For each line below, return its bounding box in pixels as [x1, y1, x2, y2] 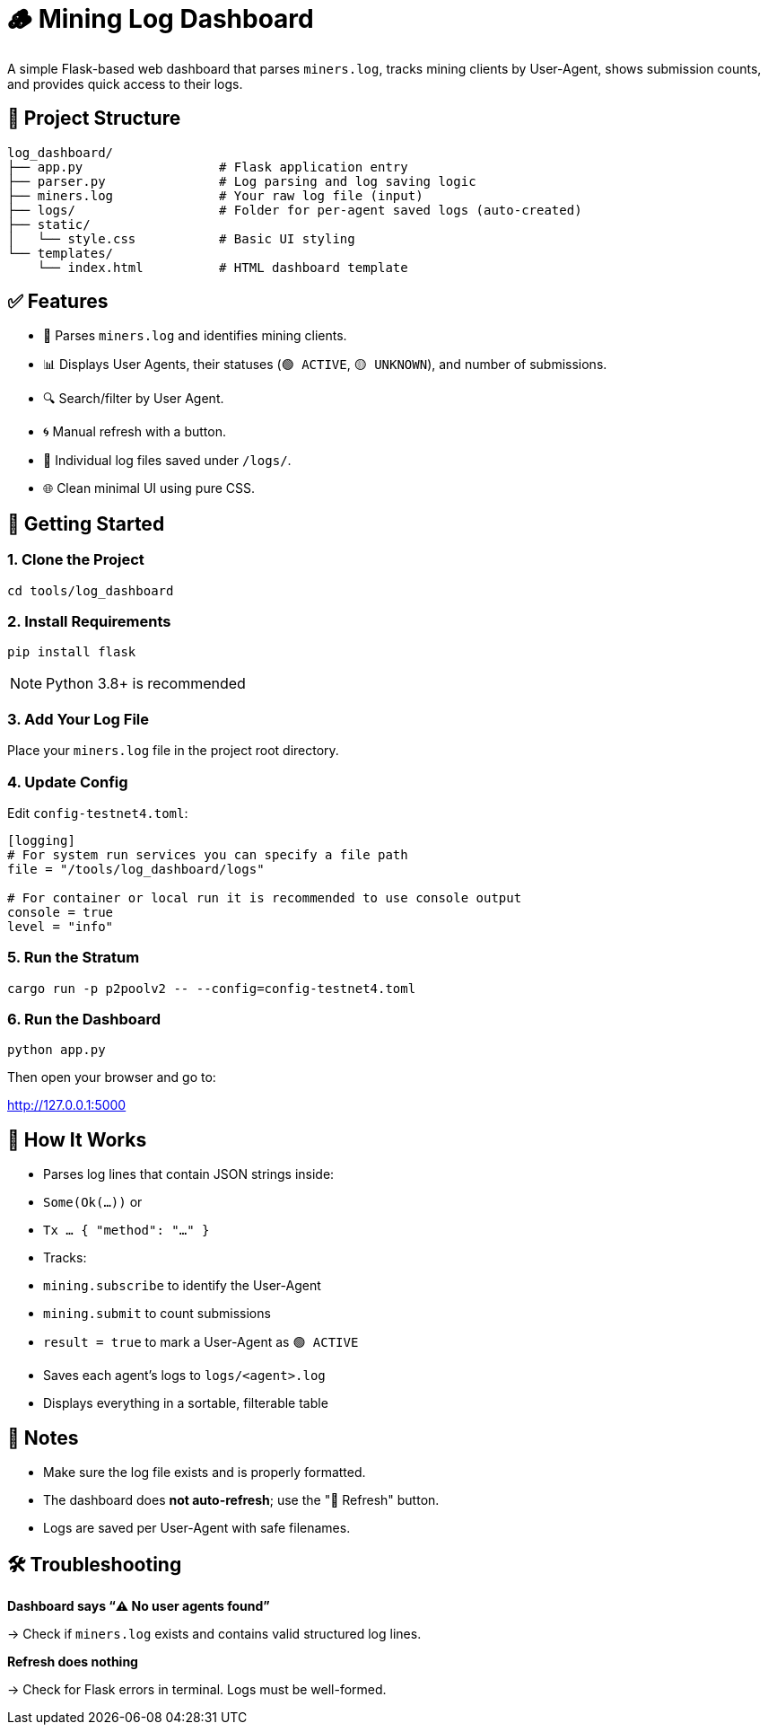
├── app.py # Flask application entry [7, 159, 408, 174]
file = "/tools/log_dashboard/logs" [7, 861, 265, 876]
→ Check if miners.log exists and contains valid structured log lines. [7, 1625, 422, 1641]
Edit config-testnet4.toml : [7, 804, 188, 821]
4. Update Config [7, 772, 128, 791]
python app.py [7, 1042, 106, 1058]
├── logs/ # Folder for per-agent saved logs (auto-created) [7, 202, 582, 217]
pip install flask [7, 645, 136, 660]
